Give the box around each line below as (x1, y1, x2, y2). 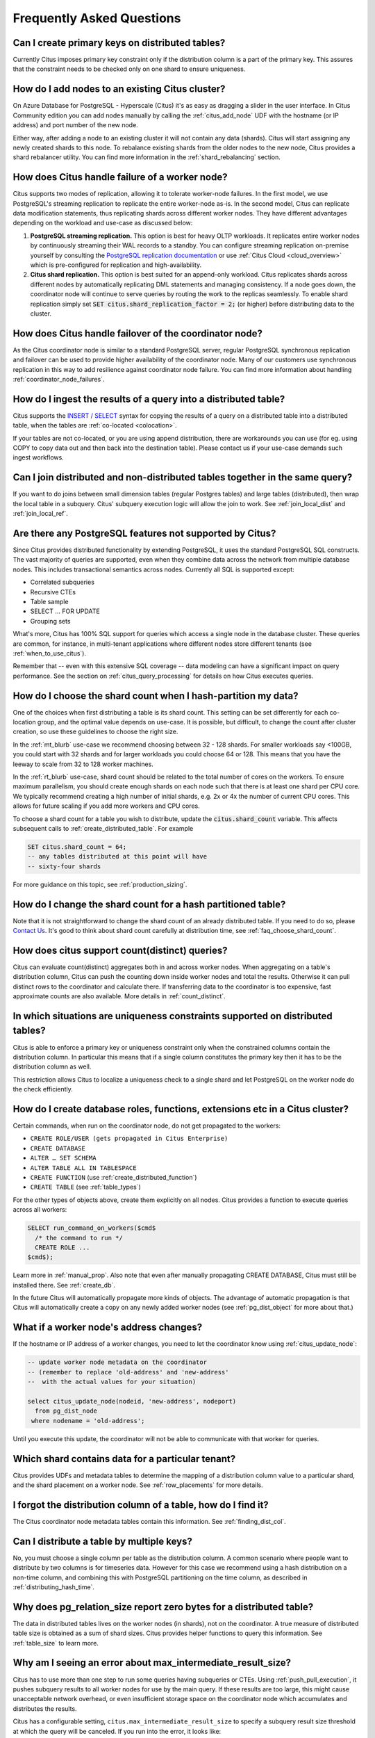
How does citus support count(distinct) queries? (12, 944, 228, 956)
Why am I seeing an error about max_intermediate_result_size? (12, 1657, 292, 1668)
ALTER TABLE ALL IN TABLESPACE (30, 1164, 137, 1171)
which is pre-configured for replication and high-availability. (30, 261, 202, 269)
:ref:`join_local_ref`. (12, 510, 69, 518)
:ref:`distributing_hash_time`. (12, 1582, 95, 1591)
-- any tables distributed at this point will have (27, 852, 208, 861)
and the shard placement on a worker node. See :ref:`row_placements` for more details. (12, 1481, 263, 1489)
